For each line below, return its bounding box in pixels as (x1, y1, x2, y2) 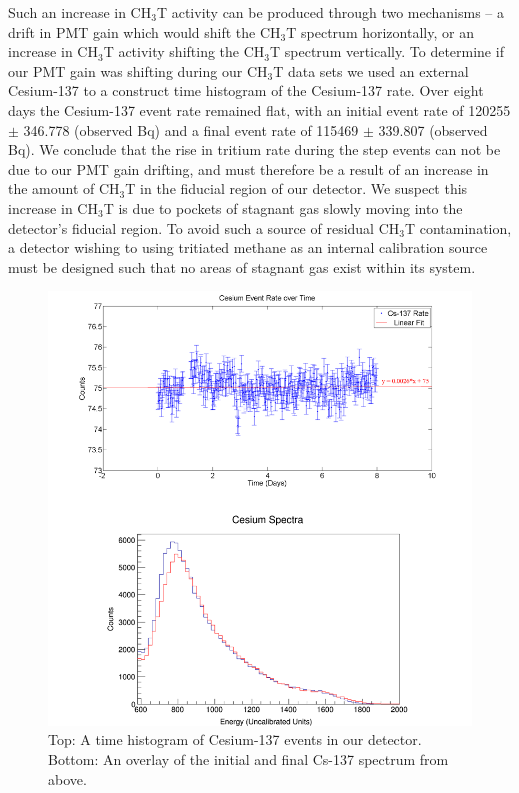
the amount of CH (8, 178, 120, 199)
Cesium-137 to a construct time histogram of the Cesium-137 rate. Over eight (8, 80, 484, 101)
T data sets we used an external (273, 60, 469, 81)
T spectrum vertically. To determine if (270, 41, 504, 62)
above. (48, 768, 87, 789)
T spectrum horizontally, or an (286, 21, 474, 42)
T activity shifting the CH (103, 41, 265, 62)
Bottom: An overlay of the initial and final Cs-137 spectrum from (48, 748, 449, 769)
